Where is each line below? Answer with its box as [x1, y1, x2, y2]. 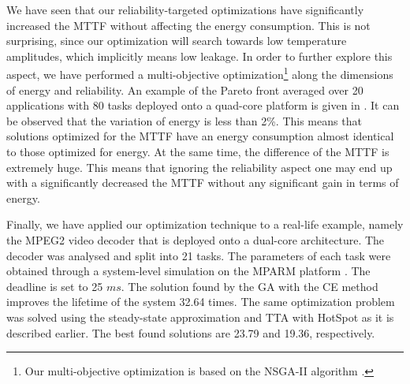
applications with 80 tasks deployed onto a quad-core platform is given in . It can [6, 97, 400, 114]
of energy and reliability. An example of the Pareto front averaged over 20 [6, 81, 363, 98]
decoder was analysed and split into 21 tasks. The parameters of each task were [6, 247, 391, 263]
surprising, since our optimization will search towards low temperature [6, 32, 347, 49]
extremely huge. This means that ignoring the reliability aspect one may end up [6, 158, 393, 175]
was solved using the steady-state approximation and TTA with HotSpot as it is [6, 308, 394, 325]
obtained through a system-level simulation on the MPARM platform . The [6, 263, 371, 279]
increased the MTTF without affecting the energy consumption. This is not [6, 17, 371, 33]
